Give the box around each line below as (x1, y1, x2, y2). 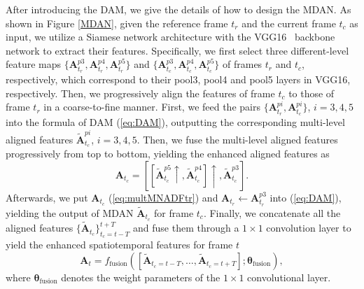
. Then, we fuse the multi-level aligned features (136, 132, 338, 146)
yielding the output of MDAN (6, 206, 134, 220)
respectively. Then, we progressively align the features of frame (6, 85, 275, 100)
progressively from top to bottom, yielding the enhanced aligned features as (6, 146, 330, 161)
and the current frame (241, 15, 336, 30)
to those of (288, 85, 335, 100)
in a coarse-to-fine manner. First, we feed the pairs (43, 99, 260, 114)
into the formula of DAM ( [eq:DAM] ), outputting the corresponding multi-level (6, 115, 345, 129)
